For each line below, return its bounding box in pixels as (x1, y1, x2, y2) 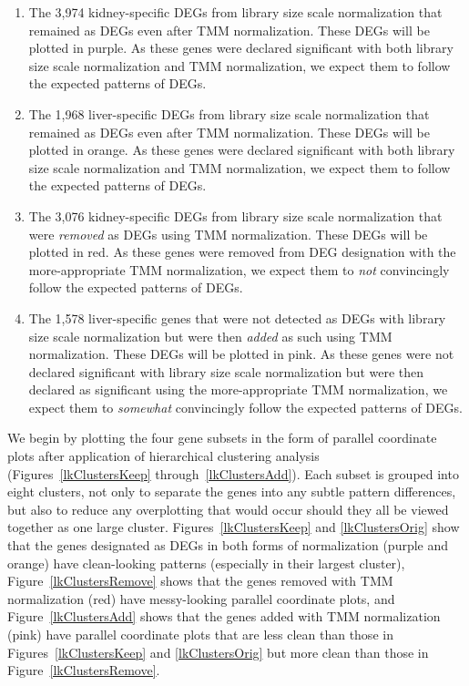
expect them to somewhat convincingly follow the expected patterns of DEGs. (28, 397, 463, 416)
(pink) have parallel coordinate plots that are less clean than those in (7, 625, 393, 643)
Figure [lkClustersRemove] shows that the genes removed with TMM (7, 571, 393, 590)
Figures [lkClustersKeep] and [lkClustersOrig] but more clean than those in (7, 642, 429, 661)
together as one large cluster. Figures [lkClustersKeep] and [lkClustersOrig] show (7, 517, 460, 537)
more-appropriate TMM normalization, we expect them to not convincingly (28, 260, 450, 279)
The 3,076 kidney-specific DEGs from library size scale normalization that (28, 206, 443, 225)
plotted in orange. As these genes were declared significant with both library (28, 140, 455, 159)
